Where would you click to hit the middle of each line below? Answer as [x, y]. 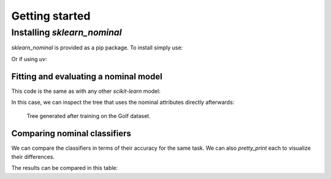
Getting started [51, 16]
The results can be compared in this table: [65, 168]
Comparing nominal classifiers [71, 133]
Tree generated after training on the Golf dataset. [89, 116]
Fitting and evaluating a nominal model [87, 76]
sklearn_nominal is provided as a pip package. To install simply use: [97, 48]
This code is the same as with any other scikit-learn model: [86, 91]
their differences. [33, 156]
